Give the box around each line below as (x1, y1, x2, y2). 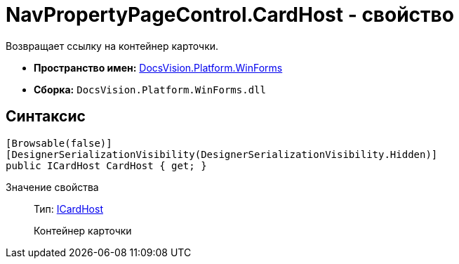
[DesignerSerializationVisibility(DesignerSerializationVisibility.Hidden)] (6, 148, 438, 160)
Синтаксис (6, 107, 86, 126)
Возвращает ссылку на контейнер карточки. (6, 39, 219, 52)
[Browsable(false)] (6, 137, 112, 149)
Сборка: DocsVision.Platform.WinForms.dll (34, 83, 266, 95)
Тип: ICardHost (34, 202, 103, 215)
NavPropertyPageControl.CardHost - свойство (6, 3, 454, 27)
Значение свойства (6, 180, 99, 193)
